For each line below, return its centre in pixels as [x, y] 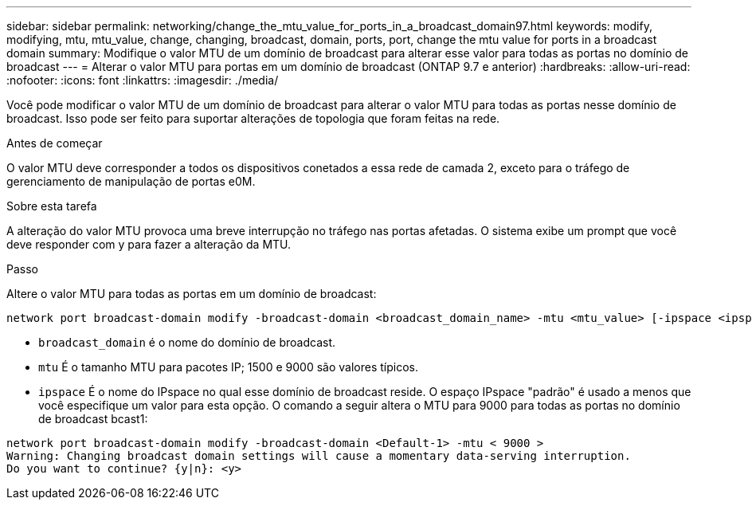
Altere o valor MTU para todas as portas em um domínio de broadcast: [192, 294]
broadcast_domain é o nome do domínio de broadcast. [187, 342]
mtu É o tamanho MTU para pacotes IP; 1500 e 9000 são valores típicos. [228, 367]
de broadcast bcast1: [93, 419]
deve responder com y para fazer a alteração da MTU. [149, 244]
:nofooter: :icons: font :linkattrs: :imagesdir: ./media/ [143, 80]
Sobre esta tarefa [52, 206]
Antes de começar [55, 143]
